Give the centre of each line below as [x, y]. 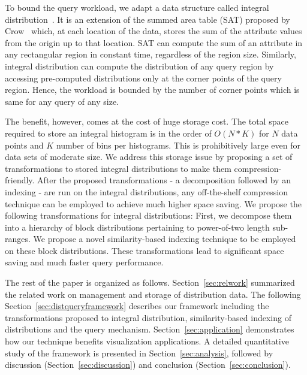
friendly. [20, 180]
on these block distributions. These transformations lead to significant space [145, 250]
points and [24, 145]
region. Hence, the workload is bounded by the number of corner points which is [152, 90]
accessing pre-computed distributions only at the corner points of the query [143, 78]
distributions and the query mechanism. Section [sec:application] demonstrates [150, 329]
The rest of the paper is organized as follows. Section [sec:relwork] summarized [150, 282]
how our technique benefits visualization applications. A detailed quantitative [147, 341]
